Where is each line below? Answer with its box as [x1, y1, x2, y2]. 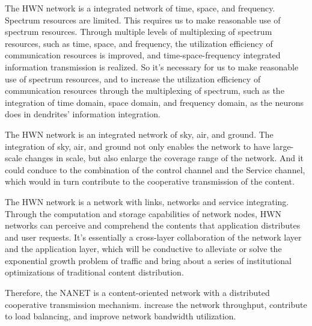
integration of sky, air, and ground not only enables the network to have [5, 140, 271, 152]
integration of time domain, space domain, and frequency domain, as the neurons [5, 96, 304, 108]
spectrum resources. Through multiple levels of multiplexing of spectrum [5, 25, 272, 38]
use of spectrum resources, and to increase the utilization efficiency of [5, 72, 261, 85]
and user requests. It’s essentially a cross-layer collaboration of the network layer [5, 230, 302, 243]
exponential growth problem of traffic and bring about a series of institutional [5, 254, 292, 266]
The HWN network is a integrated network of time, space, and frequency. [5, 2, 275, 14]
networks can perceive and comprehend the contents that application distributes [5, 219, 301, 232]
